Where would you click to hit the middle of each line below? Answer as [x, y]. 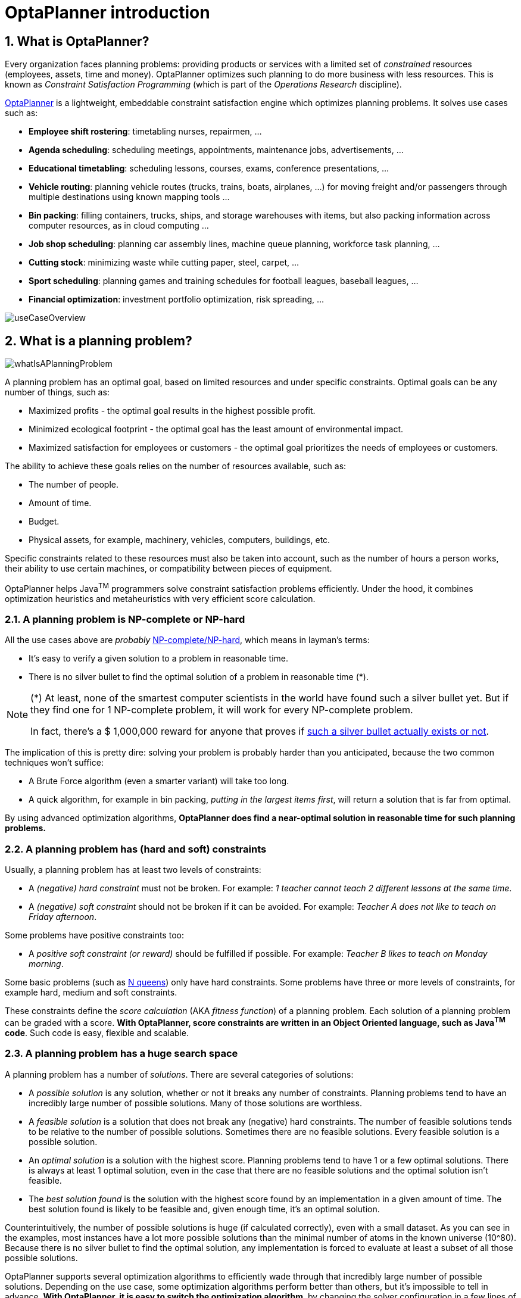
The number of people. [74, 485]
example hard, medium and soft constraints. [91, 993]
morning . [46, 964]
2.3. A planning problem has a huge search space [121, 1054]
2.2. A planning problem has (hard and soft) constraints [136, 849]
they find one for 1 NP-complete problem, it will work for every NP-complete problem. [222, 710]
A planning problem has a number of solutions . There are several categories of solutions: [179, 1074]
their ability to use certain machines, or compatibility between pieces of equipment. [169, 569]
